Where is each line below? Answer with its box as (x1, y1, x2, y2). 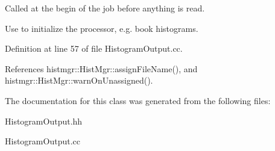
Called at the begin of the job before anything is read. (5, 2, 205, 14)
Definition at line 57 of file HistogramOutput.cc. (5, 42, 183, 55)
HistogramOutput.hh (5, 114, 83, 127)
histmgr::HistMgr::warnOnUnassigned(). (5, 74, 153, 87)
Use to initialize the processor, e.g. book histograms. (5, 22, 198, 34)
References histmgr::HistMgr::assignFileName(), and (5, 62, 198, 75)
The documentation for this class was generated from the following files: (5, 94, 271, 106)
